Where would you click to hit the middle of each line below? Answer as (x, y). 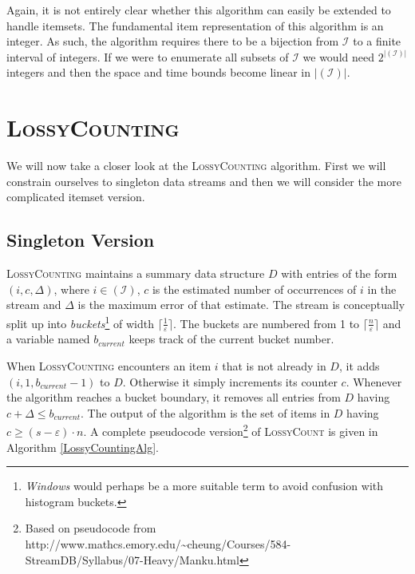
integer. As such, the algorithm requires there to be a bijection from (173, 41)
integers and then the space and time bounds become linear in (159, 72)
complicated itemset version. (76, 197)
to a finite (377, 41)
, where (71, 289)
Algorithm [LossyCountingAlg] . (83, 447)
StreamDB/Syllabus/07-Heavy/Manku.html (132, 559)
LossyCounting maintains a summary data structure (136, 273)
